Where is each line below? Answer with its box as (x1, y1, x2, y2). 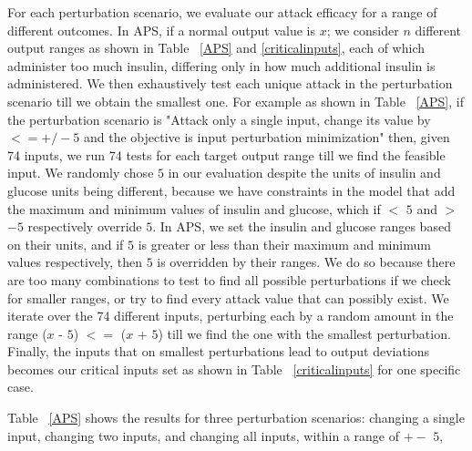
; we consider (326, 20, 399, 39)
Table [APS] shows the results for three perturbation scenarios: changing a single (7, 408, 465, 427)
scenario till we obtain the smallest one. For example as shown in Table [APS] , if (7, 91, 464, 110)
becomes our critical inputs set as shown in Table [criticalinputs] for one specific (7, 359, 461, 378)
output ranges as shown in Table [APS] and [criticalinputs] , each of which (7, 38, 426, 57)
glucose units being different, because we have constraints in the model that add (7, 180, 456, 200)
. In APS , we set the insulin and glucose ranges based (152, 217, 451, 236)
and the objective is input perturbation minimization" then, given (84, 128, 450, 147)
